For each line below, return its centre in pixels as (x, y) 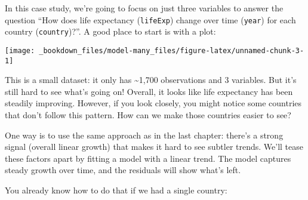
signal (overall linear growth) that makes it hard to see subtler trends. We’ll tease (154, 147)
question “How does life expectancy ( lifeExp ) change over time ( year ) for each (150, 19)
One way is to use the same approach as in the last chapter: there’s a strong (144, 135)
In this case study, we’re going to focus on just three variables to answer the (144, 8)
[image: (20, 50)
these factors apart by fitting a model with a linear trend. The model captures (148, 158)
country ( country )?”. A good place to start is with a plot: (110, 31)
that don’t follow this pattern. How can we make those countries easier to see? (148, 115)
